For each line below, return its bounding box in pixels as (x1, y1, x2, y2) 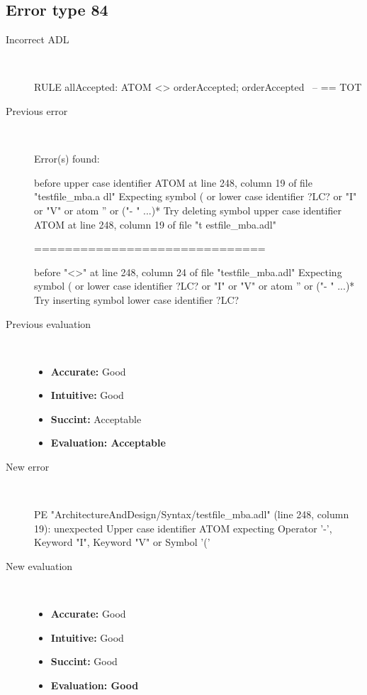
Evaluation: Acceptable (50, 435, 166, 450)
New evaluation (6, 559, 73, 574)
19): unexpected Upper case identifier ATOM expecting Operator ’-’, (34, 520, 332, 535)
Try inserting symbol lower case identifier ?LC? (34, 292, 239, 307)
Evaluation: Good (50, 678, 139, 693)
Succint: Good (50, 654, 118, 669)
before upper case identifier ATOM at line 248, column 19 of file (34, 175, 312, 190)
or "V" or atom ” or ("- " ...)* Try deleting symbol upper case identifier (34, 202, 341, 217)
